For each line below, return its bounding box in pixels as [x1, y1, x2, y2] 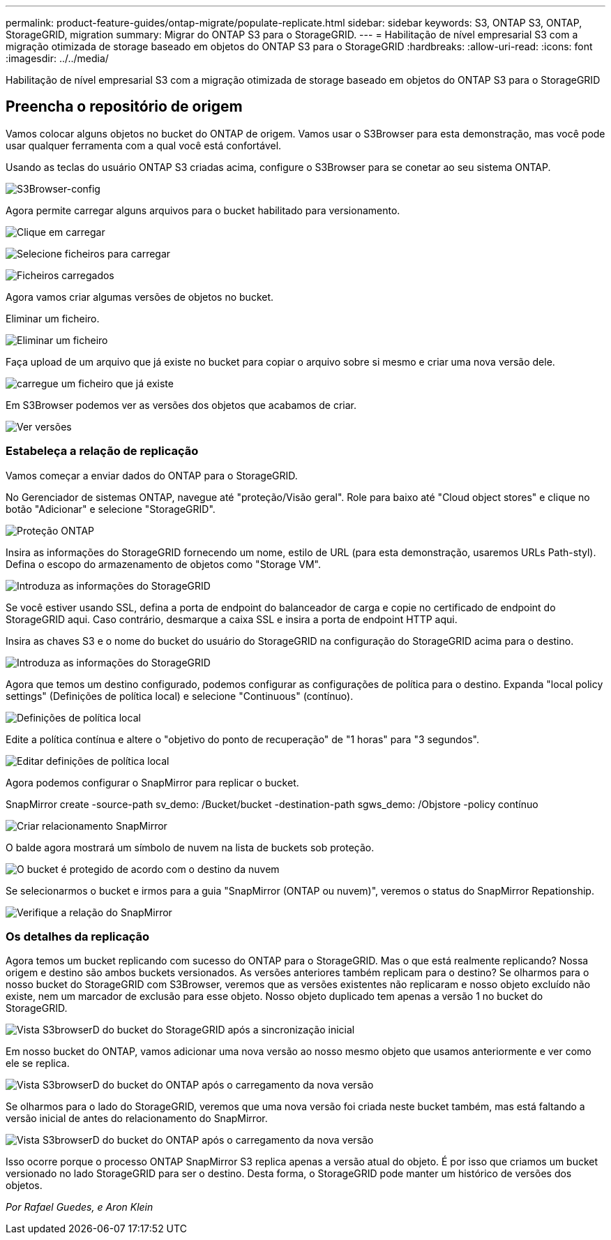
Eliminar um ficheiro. [6, 312, 100, 324]
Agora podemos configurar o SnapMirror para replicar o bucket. [6, 776, 299, 789]
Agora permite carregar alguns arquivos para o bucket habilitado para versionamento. [6, 204, 400, 216]
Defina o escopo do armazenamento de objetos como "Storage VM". [6, 558, 321, 570]
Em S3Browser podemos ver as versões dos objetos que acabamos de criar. [6, 398, 357, 411]
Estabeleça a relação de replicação [6, 444, 199, 458]
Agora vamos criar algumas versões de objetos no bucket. [6, 290, 274, 303]
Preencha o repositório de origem [6, 98, 243, 116]
